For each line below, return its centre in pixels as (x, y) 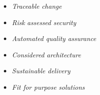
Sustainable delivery (41, 71)
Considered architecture (46, 54)
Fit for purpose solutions (48, 87)
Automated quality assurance (54, 38)
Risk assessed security (44, 22)
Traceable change (37, 6)
